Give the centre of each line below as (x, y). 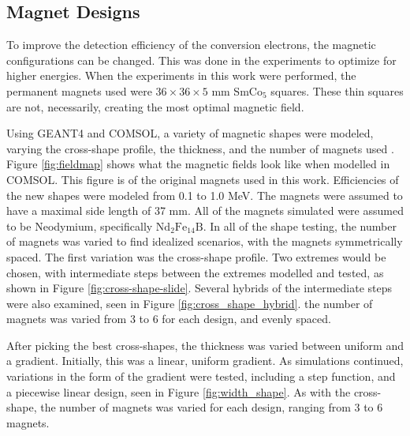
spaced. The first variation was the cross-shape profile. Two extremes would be (196, 256)
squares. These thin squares (337, 90)
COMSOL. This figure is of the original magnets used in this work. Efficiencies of (203, 179)
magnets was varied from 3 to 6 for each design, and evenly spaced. (169, 319)
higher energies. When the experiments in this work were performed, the (181, 75)
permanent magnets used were (79, 90)
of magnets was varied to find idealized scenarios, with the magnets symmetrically (205, 241)
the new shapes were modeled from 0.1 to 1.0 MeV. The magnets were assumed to (205, 195)
